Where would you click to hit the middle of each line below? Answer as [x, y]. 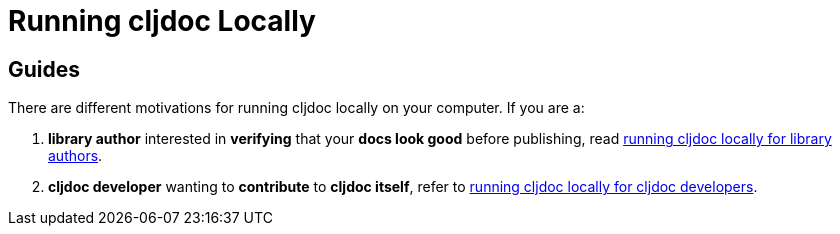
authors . [75, 156]
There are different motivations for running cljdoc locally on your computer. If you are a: [296, 108]
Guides [44, 69]
